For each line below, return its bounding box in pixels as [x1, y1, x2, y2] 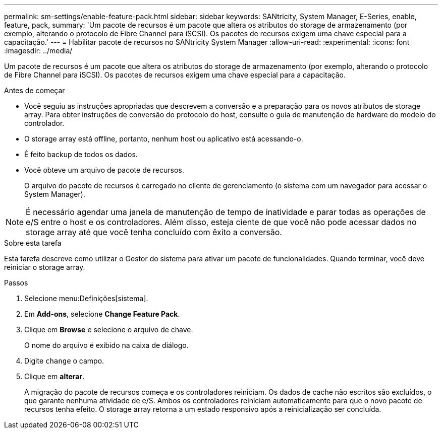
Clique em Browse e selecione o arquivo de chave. [24, 325, 193, 334]
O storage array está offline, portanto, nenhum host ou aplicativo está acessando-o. [24, 134, 303, 143]
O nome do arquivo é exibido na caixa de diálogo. [24, 341, 189, 349]
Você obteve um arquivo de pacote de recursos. [24, 166, 184, 174]
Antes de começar [4, 86, 65, 95]
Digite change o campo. [24, 356, 104, 365]
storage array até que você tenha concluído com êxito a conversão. [26, 227, 282, 237]
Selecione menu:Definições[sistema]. [24, 294, 148, 303]
